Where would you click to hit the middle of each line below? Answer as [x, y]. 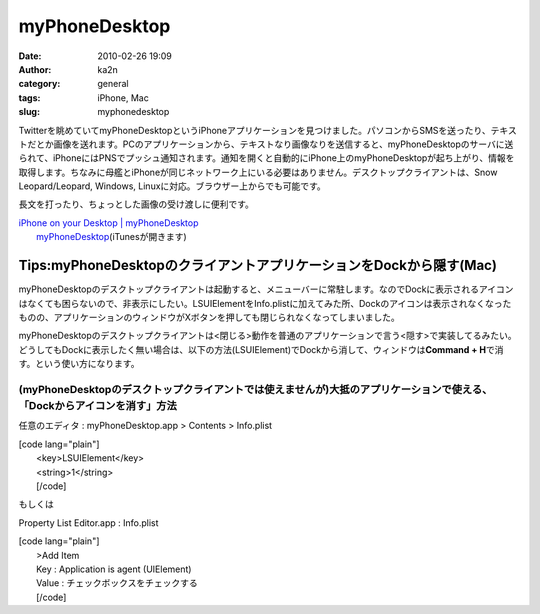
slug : [29, 112]
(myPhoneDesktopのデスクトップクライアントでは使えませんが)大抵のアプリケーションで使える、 [255, 389]
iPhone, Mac [123, 97]
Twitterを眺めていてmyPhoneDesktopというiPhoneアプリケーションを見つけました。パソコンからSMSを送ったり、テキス [267, 130]
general [113, 84]
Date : [30, 56]
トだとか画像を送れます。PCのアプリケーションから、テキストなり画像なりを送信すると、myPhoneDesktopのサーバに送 [266, 144]
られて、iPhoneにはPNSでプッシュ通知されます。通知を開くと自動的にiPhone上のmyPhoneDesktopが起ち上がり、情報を [266, 158]
